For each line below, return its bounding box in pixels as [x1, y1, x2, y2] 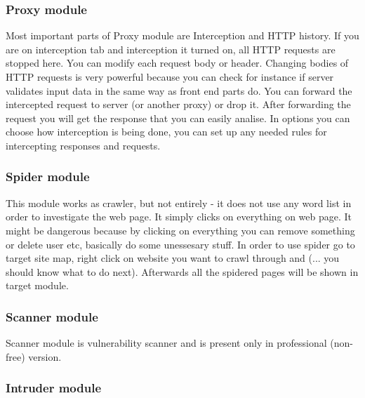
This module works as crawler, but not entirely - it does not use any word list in [6, 195, 352, 210]
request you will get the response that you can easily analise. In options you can [6, 110, 350, 125]
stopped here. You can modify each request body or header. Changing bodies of [6, 55, 349, 70]
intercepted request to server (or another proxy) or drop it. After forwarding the [6, 97, 351, 112]
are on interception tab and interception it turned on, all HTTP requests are [6, 41, 336, 56]
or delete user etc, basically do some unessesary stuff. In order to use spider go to [6, 237, 355, 251]
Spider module [6, 168, 90, 185]
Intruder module [6, 379, 102, 397]
